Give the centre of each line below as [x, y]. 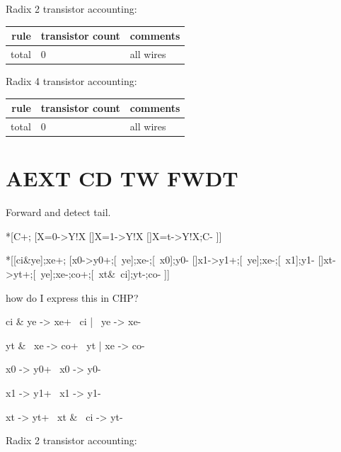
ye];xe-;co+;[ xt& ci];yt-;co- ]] [105, 273]
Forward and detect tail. [58, 212]
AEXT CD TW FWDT [122, 178]
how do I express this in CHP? [72, 297]
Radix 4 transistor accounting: [71, 81]
